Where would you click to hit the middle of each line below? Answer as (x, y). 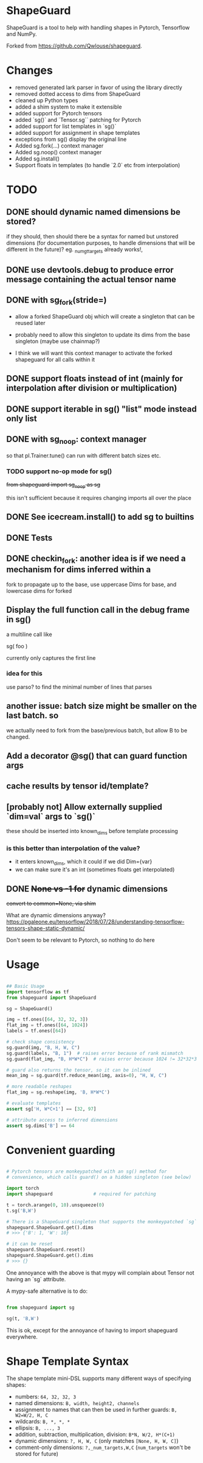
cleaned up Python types (46, 100)
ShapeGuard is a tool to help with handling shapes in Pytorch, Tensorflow (98, 27)
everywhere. (22, 1337)
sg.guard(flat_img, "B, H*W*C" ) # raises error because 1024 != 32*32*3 (102, 1059)
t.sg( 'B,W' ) (21, 1211)
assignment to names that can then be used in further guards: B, (96, 1409)
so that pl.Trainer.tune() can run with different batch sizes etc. (84, 456)
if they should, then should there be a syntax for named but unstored (92, 236)
